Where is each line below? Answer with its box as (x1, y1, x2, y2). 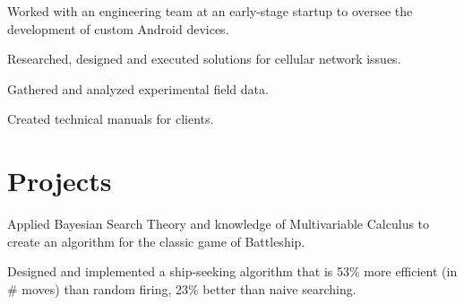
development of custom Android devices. (7, 19, 229, 38)
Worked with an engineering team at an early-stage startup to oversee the (7, 2, 413, 20)
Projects (7, 162, 112, 199)
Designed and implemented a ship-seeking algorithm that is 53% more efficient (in (7, 262, 458, 281)
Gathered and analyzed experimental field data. (7, 79, 269, 98)
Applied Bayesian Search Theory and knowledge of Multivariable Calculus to (7, 214, 430, 233)
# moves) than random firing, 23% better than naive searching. (7, 279, 357, 298)
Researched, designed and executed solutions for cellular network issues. (7, 49, 401, 68)
